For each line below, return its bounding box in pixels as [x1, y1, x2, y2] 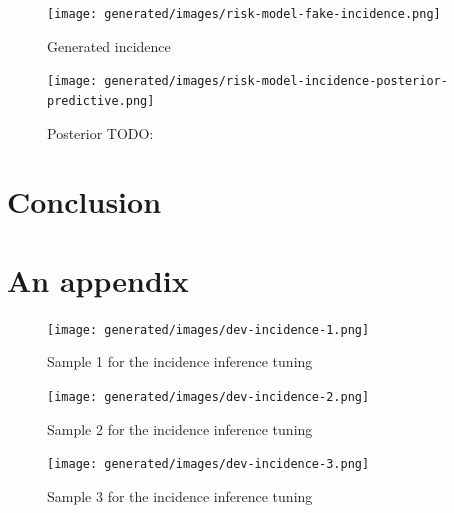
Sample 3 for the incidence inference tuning [47, 485, 313, 506]
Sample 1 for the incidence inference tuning [47, 351, 313, 372]
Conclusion [7, 181, 162, 222]
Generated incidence [47, 35, 171, 56]
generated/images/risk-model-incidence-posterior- [104, 74, 448, 89]
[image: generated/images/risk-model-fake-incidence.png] [47, 7, 441, 21]
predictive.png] [47, 93, 155, 108]
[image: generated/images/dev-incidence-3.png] [47, 457, 370, 472]
